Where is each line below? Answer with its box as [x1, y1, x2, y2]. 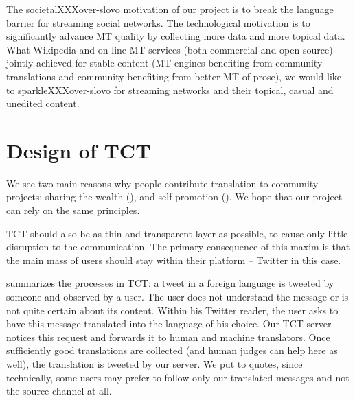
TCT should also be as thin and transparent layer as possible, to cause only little [6, 226, 348, 240]
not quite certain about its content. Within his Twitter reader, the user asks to [6, 303, 339, 317]
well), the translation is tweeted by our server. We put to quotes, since [6, 357, 303, 370]
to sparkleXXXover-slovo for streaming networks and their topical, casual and [6, 82, 334, 97]
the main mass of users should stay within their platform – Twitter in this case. [6, 252, 341, 267]
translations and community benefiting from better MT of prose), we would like [6, 69, 342, 83]
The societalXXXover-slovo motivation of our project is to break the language [6, 2, 334, 16]
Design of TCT [6, 136, 151, 164]
